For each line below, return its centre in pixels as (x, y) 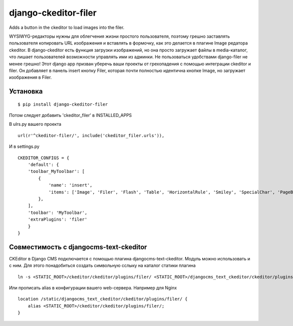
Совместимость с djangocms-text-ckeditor (78, 247)
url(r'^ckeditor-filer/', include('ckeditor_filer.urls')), (91, 135)
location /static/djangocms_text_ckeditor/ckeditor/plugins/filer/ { (103, 299)
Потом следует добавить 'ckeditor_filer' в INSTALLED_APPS (70, 116)
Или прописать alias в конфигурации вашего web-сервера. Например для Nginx (93, 288)
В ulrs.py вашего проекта (35, 124)
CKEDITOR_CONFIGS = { (43, 158)
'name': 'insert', (71, 185)
